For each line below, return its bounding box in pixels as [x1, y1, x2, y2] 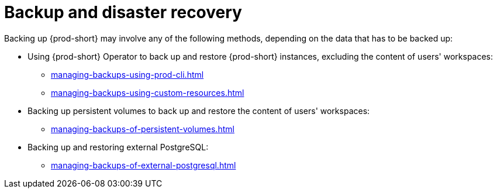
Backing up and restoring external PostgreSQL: [27, 142, 209, 152]
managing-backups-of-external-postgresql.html [51, 160, 236, 170]
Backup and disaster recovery [4, 2, 242, 22]
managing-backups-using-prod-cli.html [51, 69, 204, 80]
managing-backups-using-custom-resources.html [51, 87, 244, 98]
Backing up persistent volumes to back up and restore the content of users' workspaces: [27, 105, 370, 116]
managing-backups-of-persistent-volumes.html [51, 123, 234, 134]
